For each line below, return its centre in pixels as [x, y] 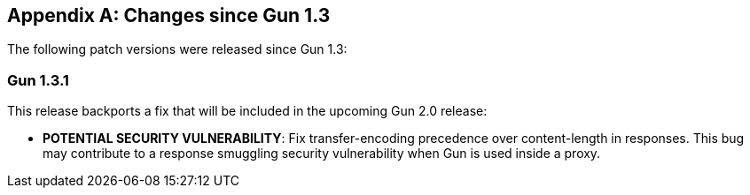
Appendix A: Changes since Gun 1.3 [169, 15]
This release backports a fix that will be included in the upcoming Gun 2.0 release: [247, 111]
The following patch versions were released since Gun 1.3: [177, 49]
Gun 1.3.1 [38, 80]
